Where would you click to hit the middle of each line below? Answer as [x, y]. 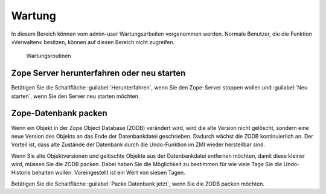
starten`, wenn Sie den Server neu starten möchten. [75, 96]
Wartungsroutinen [49, 56]
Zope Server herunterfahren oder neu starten [98, 73]
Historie [21, 173]
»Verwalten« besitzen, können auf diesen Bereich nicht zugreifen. [93, 42]
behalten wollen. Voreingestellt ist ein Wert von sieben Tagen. [108, 173]
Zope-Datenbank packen [59, 113]
